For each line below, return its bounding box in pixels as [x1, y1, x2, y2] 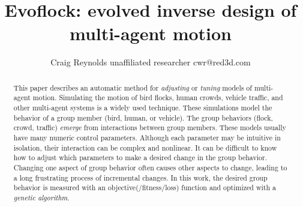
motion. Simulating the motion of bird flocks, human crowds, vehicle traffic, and [32, 92, 283, 103]
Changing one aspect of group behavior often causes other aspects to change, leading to [13, 162, 287, 172]
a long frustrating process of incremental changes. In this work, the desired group [13, 172, 268, 182]
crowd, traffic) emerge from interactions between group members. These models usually [13, 122, 286, 133]
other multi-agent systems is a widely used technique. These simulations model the [13, 103, 272, 113]
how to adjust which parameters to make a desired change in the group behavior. [13, 152, 267, 163]
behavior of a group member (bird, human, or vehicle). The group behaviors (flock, [13, 112, 273, 122]
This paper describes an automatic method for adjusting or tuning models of [13, 82, 252, 92]
